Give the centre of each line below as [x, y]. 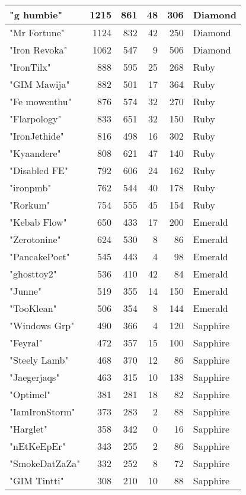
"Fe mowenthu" [41, 101]
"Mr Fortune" [37, 32]
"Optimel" [30, 394]
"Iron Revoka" [39, 50]
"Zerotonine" [35, 239]
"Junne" [25, 291]
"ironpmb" [31, 187]
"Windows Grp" [42, 325]
